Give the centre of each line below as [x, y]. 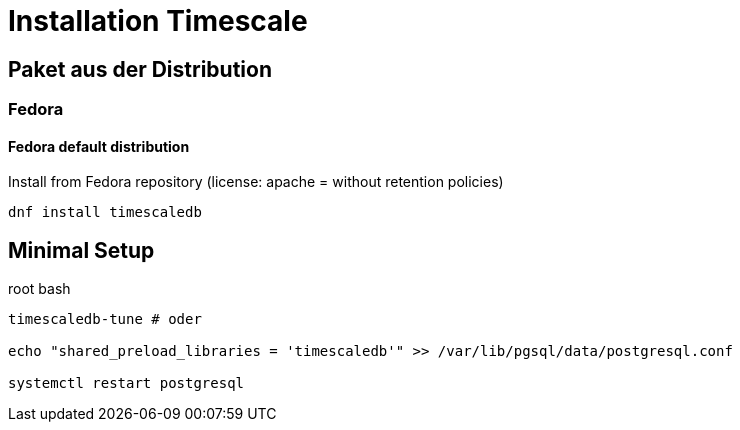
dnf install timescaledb [105, 212]
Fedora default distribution [99, 146]
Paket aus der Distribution [140, 69]
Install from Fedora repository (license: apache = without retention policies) [256, 182]
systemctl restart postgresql [126, 383]
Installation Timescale [158, 21]
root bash [39, 289]
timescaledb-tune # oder [105, 319]
